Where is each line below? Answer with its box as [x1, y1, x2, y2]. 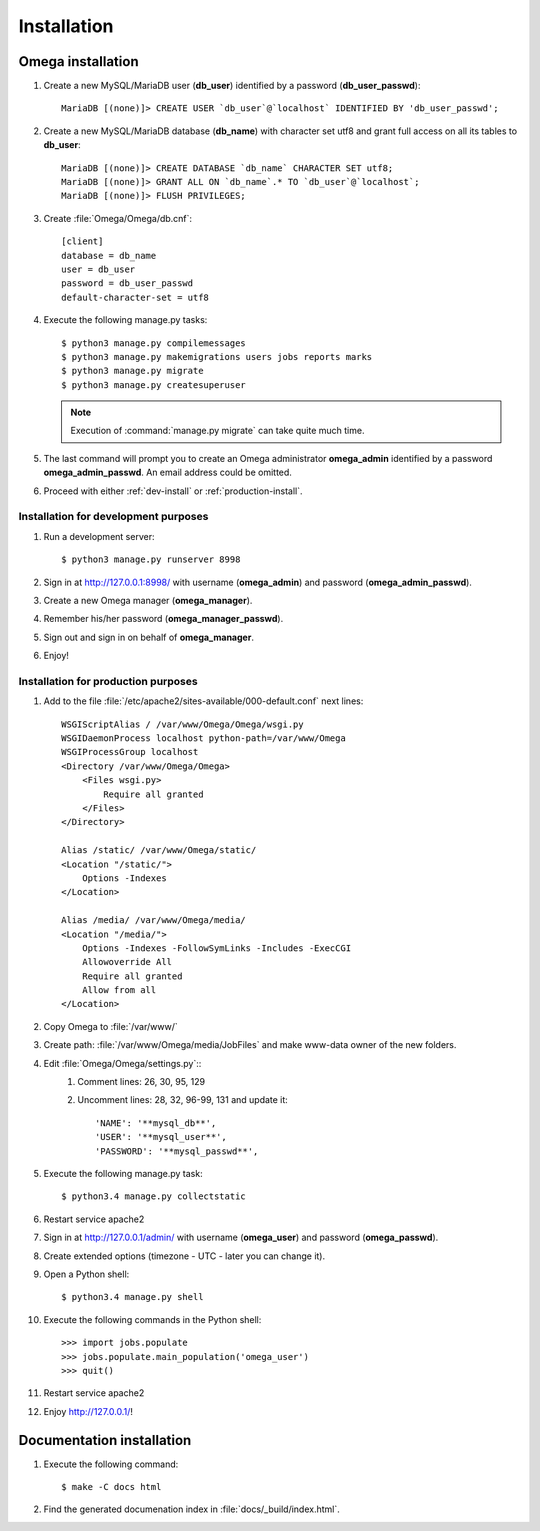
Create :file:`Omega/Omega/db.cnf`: [43, 212, 193, 224]
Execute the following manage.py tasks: [43, 314, 208, 326]
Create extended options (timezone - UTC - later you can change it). [43, 1250, 326, 1262]
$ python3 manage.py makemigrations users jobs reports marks [61, 351, 373, 362]
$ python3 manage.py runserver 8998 [61, 554, 241, 565]
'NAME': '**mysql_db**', [95, 1117, 217, 1129]
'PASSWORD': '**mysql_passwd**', [95, 1145, 259, 1157]
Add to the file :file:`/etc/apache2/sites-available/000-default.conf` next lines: [43, 695, 364, 707]
